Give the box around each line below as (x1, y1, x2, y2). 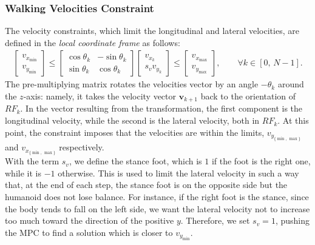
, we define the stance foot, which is (69, 155, 202, 167)
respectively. (59, 141, 104, 153)
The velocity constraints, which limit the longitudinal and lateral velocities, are (5, 24, 299, 37)
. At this (277, 114, 309, 127)
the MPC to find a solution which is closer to (5, 226, 173, 238)
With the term (5, 155, 59, 167)
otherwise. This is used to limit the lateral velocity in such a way (58, 166, 299, 179)
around (277, 78, 304, 90)
